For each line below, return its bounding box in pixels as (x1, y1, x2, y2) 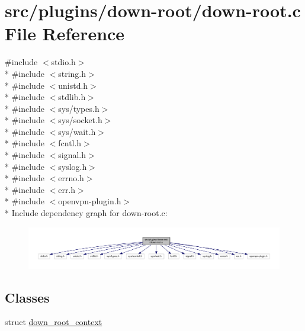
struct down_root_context (5, 316, 102, 328)
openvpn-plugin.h (58, 195, 121, 207)
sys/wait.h (58, 125, 96, 137)
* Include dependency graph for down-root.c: (5, 207, 168, 219)
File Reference (5, 21, 125, 46)
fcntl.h (58, 137, 82, 149)
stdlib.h (58, 91, 86, 103)
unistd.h (58, 79, 88, 91)
